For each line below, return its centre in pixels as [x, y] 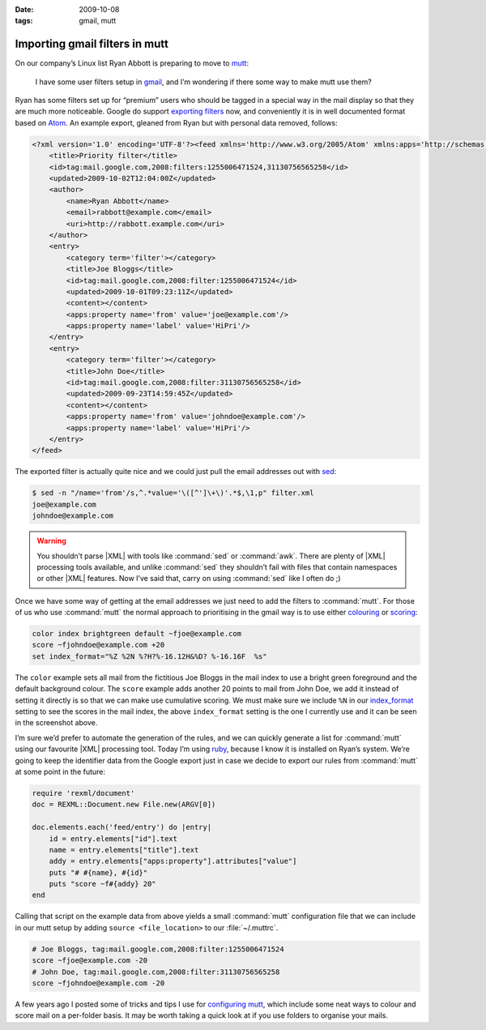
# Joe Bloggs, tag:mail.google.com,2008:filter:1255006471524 [158, 949]
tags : [24, 21]
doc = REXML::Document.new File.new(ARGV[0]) [124, 805]
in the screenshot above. [56, 723]
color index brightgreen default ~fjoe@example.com [137, 634]
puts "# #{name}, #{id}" [98, 872]
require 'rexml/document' [83, 793]
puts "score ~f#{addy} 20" [103, 884]
